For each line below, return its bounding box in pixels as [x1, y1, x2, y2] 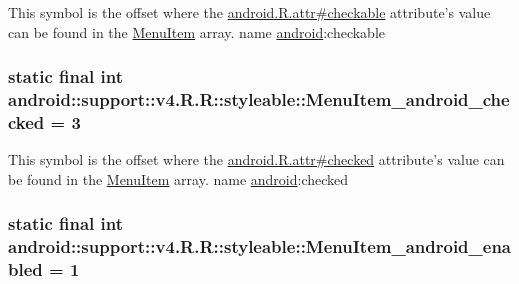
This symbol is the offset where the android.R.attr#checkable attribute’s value [8, 2, 491, 22]
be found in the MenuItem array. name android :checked [8, 168, 349, 189]
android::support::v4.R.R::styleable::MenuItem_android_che [8, 87, 510, 112]
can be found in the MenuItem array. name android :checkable [8, 21, 385, 42]
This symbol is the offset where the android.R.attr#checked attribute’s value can [8, 149, 505, 170]
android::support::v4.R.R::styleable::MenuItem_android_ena [8, 234, 512, 259]
